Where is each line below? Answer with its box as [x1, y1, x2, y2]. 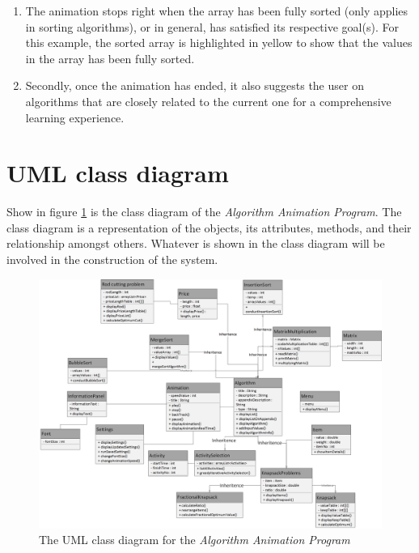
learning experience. [25, 108, 125, 125]
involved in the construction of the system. [6, 251, 218, 268]
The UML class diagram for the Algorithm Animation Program [39, 531, 350, 548]
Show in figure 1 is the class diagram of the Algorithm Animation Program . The [6, 203, 402, 220]
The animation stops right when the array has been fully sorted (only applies [25, 2, 408, 19]
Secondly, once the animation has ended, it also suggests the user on [25, 77, 364, 94]
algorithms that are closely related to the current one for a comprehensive [25, 92, 391, 109]
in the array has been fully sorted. [25, 49, 195, 66]
